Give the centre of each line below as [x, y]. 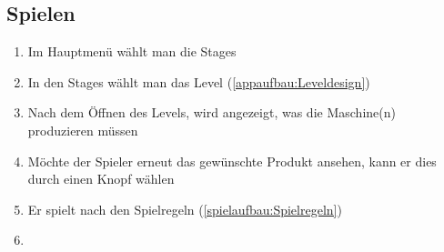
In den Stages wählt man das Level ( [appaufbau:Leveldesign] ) [199, 81]
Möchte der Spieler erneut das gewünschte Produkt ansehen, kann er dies [232, 161]
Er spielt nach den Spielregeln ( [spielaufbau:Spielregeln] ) [185, 209]
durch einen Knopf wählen [101, 179]
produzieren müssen [83, 130]
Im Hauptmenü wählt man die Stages [132, 51]
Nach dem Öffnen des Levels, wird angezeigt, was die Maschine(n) [212, 112]
